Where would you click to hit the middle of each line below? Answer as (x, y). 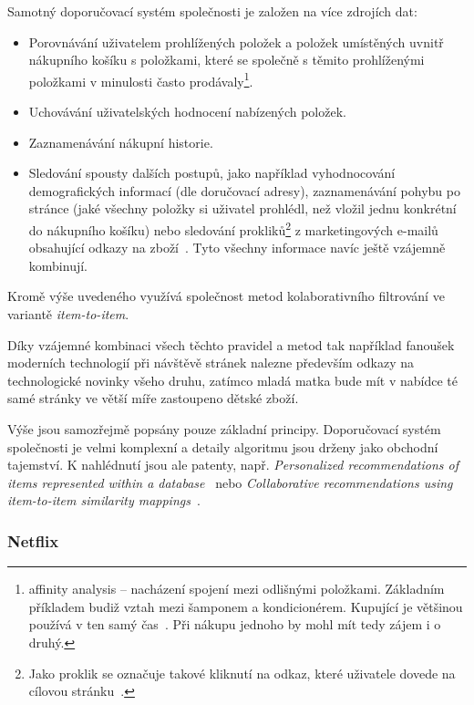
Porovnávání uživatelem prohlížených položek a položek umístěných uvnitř (236, 41)
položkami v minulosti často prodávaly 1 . (141, 79)
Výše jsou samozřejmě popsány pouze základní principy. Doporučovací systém (224, 429)
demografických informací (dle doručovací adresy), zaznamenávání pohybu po (244, 190)
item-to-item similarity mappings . (104, 500)
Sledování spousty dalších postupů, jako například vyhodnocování (212, 173)
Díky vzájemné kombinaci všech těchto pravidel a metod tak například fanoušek (231, 344)
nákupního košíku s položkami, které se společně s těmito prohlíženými (227, 60)
